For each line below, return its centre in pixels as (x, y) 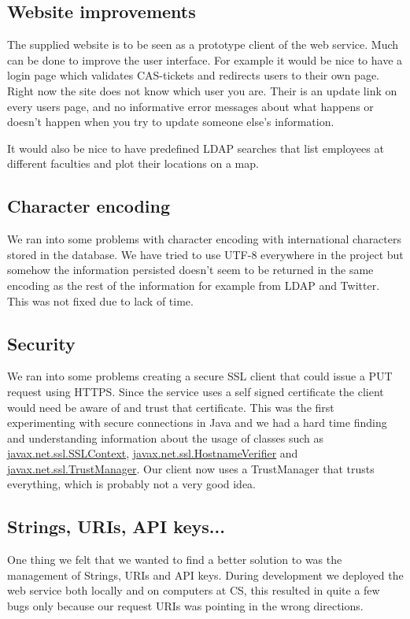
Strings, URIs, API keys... (116, 526)
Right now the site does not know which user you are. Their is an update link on (202, 90)
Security (41, 343)
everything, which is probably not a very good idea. (132, 484)
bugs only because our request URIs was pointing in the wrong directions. (185, 606)
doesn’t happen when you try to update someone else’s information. (171, 122)
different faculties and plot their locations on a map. (133, 163)
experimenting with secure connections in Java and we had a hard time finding (197, 423)
